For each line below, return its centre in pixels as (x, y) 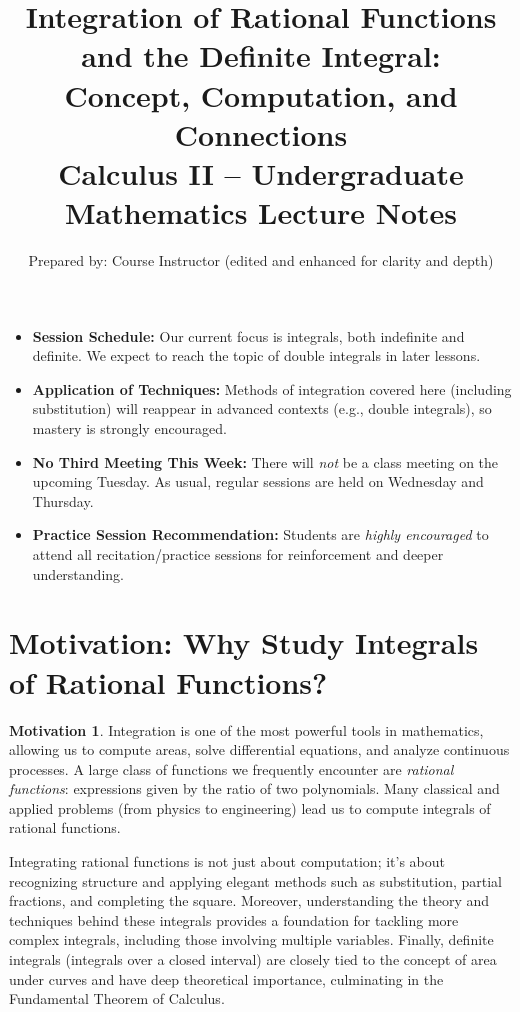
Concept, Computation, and (261, 94)
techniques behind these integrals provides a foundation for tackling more (234, 919)
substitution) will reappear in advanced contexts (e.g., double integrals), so (262, 408)
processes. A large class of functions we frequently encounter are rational (231, 768)
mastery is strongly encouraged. (129, 428)
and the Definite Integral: (261, 55)
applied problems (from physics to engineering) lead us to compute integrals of (250, 807)
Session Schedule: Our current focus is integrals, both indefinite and (248, 335)
